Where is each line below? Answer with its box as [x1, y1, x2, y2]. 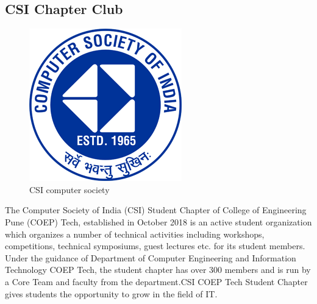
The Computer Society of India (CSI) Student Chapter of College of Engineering [5, 203, 307, 216]
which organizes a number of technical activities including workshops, [5, 227, 265, 240]
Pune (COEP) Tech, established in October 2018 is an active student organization [5, 215, 312, 228]
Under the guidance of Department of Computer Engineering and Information [5, 251, 296, 264]
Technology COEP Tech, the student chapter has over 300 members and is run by [5, 263, 311, 276]
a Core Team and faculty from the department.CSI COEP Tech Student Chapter [5, 275, 308, 288]
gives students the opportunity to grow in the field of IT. [5, 287, 218, 300]
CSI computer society [29, 183, 110, 196]
